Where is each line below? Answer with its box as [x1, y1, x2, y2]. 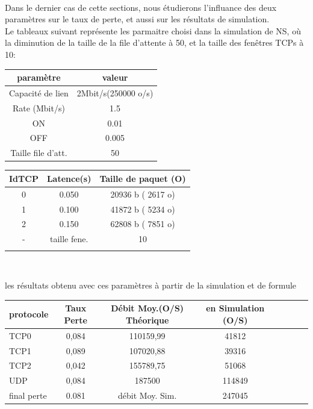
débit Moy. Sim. [118, 389, 177, 402]
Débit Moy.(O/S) [111, 302, 184, 314]
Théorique [125, 313, 169, 326]
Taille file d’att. [10, 146, 67, 159]
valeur [102, 71, 128, 84]
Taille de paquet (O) [99, 172, 186, 184]
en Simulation [206, 302, 265, 314]
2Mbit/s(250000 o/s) [76, 86, 153, 99]
